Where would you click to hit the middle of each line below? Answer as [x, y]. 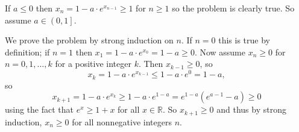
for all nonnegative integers [122, 121]
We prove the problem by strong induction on [89, 40]
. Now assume [220, 52]
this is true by [244, 40]
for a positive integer [93, 64]
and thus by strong [251, 109]
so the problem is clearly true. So [233, 8]
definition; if [27, 52]
